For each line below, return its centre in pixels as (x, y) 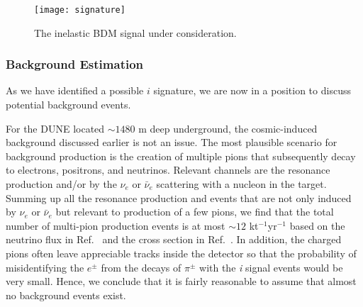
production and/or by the (61, 184)
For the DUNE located (55, 128)
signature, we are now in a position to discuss (252, 90)
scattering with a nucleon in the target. (241, 184)
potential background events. (68, 105)
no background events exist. (66, 295)
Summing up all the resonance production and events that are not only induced (179, 197)
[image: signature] (80, 10)
